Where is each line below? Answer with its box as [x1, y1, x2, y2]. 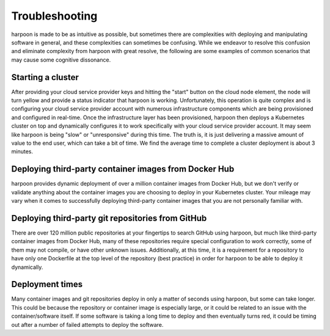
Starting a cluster [11, 72, 79, 82]
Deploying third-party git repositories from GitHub [11, 213, 207, 223]
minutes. [11, 148, 34, 155]
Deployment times [11, 279, 82, 290]
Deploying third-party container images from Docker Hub [11, 164, 235, 174]
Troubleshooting [11, 9, 98, 23]
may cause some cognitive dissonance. [11, 56, 111, 64]
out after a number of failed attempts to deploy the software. [11, 321, 164, 328]
